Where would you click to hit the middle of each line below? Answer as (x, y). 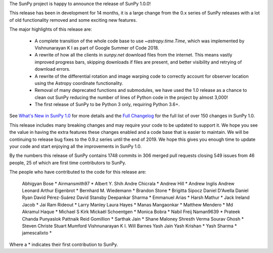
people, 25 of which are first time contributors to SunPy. (68, 163)
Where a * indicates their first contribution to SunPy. (64, 244)
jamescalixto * (37, 233)
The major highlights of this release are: (51, 29)
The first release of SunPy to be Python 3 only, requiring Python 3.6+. (107, 105)
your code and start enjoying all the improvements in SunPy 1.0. (75, 146)
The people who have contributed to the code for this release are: (78, 172)
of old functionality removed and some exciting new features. (73, 20)
